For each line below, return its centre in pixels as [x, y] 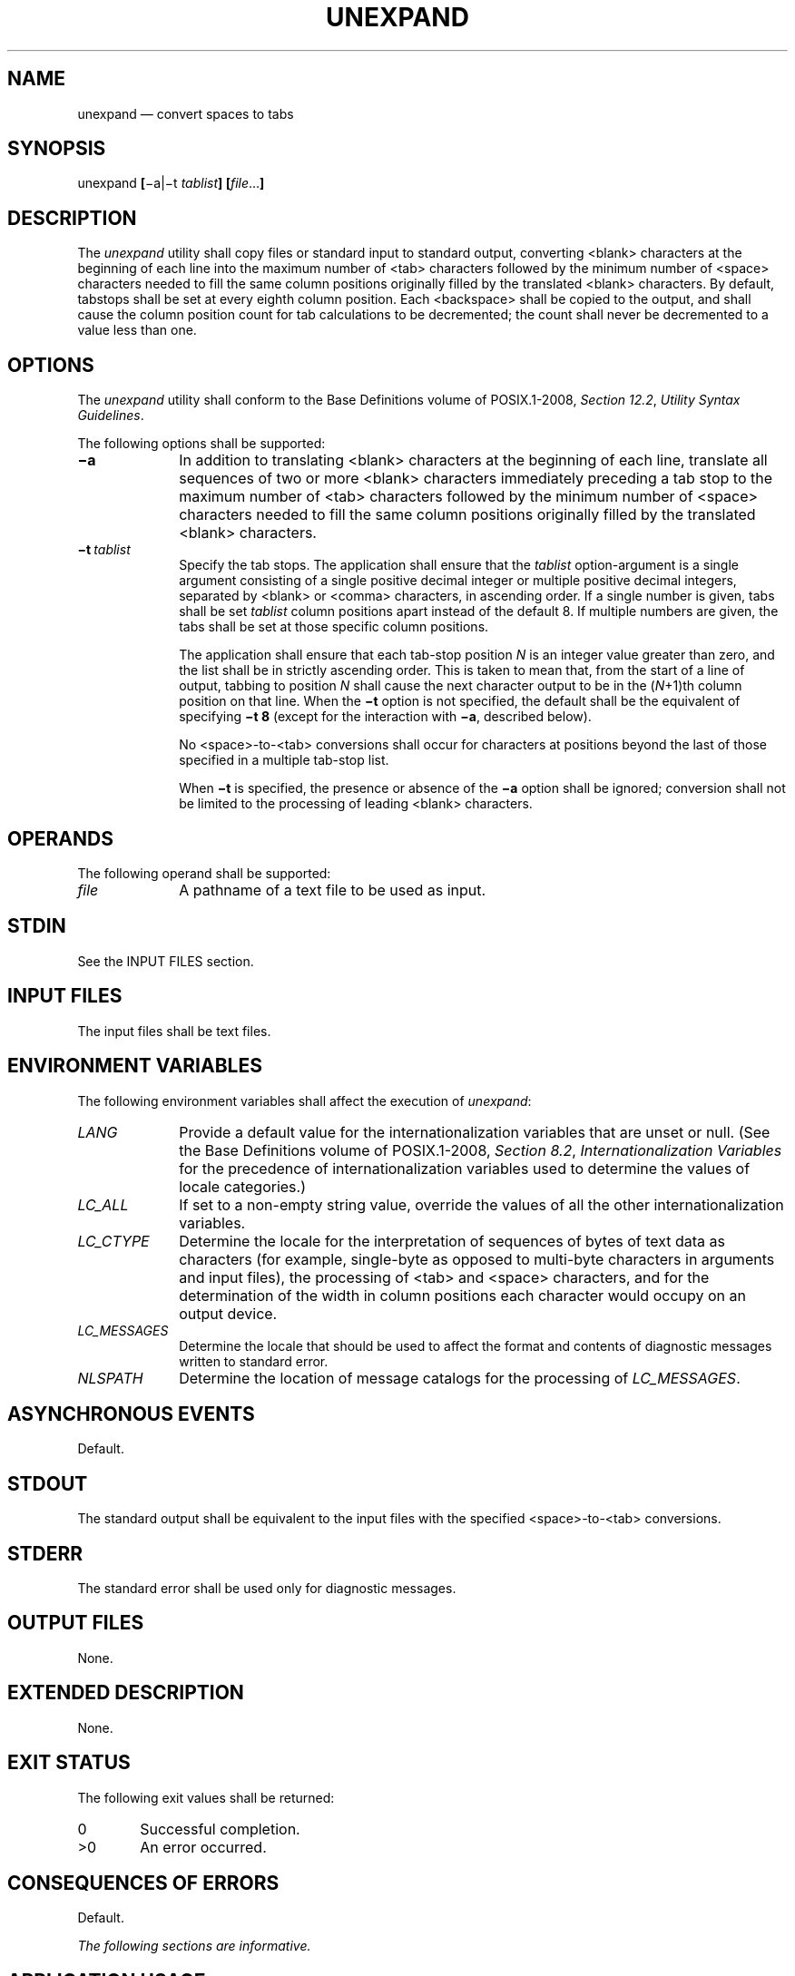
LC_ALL [103, 1204]
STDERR [45, 1553]
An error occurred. [203, 1847]
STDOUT [48, 1483]
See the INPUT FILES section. [166, 961]
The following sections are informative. [194, 1946]
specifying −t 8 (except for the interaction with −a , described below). [385, 717]
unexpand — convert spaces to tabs [186, 113]
